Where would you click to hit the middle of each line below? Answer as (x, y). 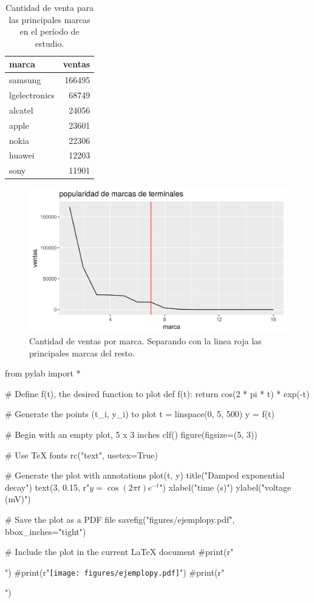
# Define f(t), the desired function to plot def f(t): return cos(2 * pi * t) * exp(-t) (157, 393)
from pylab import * (43, 373)
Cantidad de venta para (49, 7)
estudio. (49, 43)
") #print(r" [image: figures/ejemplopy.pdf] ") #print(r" (115, 572)
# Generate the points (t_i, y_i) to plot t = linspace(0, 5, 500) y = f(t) (140, 414)
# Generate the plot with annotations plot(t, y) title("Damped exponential (145, 475)
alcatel (21, 110)
